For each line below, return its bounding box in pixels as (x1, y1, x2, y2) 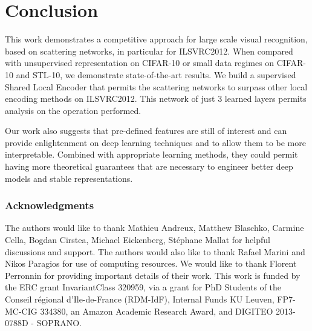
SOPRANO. (36, 316, 82, 329)
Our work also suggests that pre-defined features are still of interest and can (5, 124, 287, 137)
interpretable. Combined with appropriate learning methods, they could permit (5, 148, 298, 161)
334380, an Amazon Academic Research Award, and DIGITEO (40, 304, 273, 317)
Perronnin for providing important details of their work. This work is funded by (5, 269, 301, 281)
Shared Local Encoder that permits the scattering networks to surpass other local (5, 80, 308, 93)
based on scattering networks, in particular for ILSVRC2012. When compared (5, 44, 293, 57)
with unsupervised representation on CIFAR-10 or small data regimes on (5, 56, 275, 69)
